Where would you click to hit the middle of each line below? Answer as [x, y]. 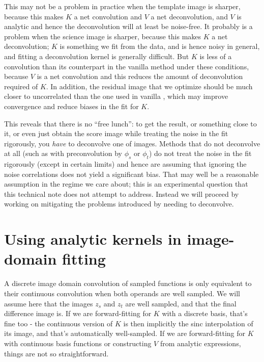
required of [21, 86]
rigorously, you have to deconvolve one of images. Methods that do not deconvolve [132, 143]
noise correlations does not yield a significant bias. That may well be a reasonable [131, 174]
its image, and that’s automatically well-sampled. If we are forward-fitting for [125, 333]
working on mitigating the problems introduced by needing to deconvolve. [119, 204]
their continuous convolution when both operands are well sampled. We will [122, 293]
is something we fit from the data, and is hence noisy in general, [160, 46]
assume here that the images [49, 303]
